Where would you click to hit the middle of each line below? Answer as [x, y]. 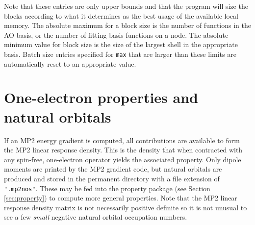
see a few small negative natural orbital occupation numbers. [96, 217]
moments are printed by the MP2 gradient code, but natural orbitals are [113, 169]
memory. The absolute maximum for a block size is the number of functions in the [128, 25]
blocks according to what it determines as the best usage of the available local [121, 15]
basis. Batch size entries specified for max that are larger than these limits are [120, 54]
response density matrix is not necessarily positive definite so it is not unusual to [126, 207]
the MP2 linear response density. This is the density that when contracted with [123, 150]
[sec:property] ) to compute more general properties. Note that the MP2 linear [121, 198]
